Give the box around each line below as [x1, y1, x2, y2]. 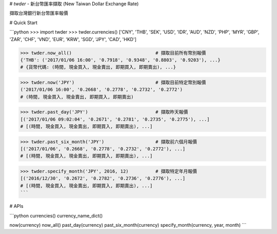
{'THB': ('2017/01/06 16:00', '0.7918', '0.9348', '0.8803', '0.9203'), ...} [20, 57, 221, 63]
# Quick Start [9, 19, 38, 26]
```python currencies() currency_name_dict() [9, 212, 103, 219]
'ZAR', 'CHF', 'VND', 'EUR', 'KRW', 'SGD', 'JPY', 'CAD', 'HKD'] [9, 36, 137, 42]
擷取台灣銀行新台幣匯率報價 [9, 10, 68, 16]
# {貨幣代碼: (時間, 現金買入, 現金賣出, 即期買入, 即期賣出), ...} [20, 64, 176, 70]
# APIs [9, 203, 24, 209]
